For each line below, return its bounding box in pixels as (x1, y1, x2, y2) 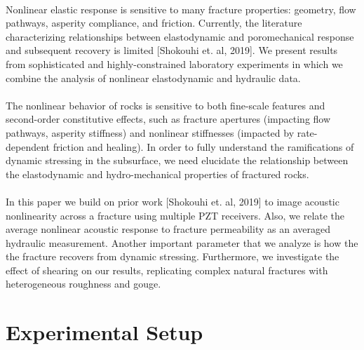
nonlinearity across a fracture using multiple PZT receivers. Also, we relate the (6, 208, 345, 222)
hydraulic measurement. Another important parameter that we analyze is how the (6, 235, 358, 250)
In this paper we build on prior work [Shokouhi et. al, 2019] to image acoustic (6, 194, 339, 208)
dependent (6, 139, 50, 154)
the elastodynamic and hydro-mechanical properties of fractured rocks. (6, 166, 309, 181)
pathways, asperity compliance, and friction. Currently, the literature (6, 15, 302, 30)
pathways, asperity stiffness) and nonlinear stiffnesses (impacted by (6, 125, 295, 140)
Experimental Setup (6, 318, 203, 346)
